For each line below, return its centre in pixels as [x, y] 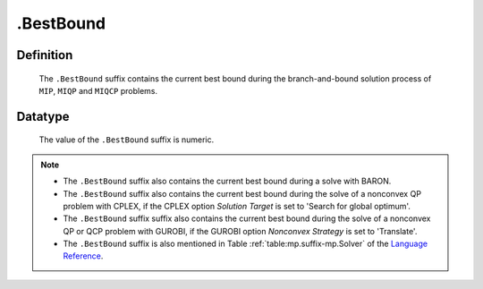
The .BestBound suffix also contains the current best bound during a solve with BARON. [227, 181]
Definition [45, 55]
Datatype [43, 116]
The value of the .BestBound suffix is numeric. [127, 140]
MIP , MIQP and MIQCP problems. [98, 90]
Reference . [83, 256]
